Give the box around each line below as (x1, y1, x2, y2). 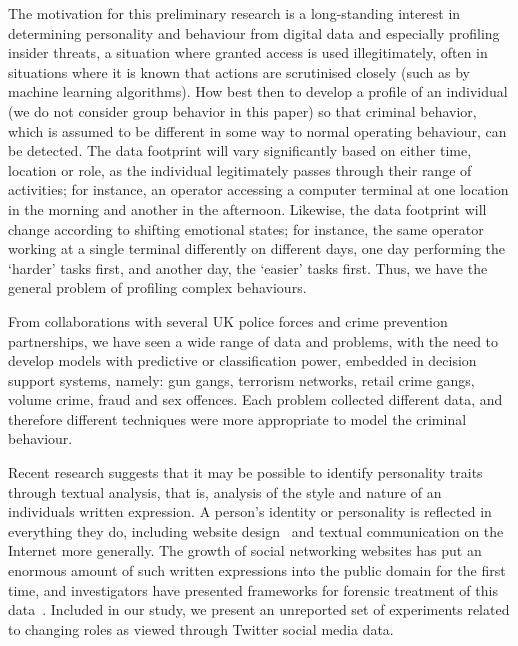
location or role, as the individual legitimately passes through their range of (8, 159, 472, 180)
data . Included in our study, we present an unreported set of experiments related (8, 599, 510, 620)
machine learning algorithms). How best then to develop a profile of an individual (8, 81, 508, 102)
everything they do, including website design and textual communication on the (8, 520, 504, 541)
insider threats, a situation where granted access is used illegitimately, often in (8, 42, 488, 63)
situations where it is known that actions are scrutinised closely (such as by (8, 61, 470, 82)
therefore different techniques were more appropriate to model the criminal (8, 408, 467, 429)
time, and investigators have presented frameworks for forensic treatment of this (8, 579, 498, 600)
